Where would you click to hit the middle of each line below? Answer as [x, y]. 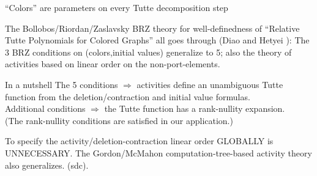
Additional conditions [45, 108]
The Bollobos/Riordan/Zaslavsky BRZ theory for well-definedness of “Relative [152, 28]
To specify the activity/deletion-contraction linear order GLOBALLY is [139, 141]
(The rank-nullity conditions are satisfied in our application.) [119, 120]
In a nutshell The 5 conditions [62, 84]
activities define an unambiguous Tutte [210, 84]
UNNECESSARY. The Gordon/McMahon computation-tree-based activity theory [158, 152]
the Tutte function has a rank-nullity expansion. [195, 108]
